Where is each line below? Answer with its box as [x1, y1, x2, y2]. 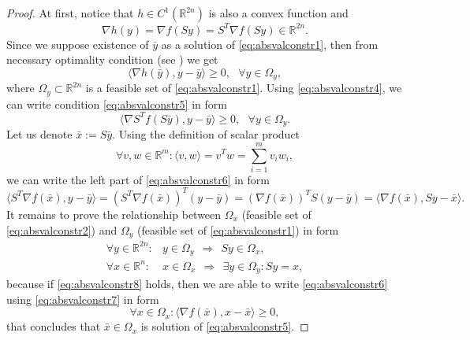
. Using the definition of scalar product [112, 126, 300, 142]
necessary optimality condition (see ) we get [6, 51, 218, 68]
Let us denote [6, 126, 73, 142]
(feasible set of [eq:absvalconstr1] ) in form [136, 221, 339, 238]
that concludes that [6, 318, 101, 334]
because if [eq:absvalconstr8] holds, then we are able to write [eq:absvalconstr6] [6, 275, 388, 291]
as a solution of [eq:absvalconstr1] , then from [161, 35, 379, 52]
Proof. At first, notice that [6, 5, 134, 20]
